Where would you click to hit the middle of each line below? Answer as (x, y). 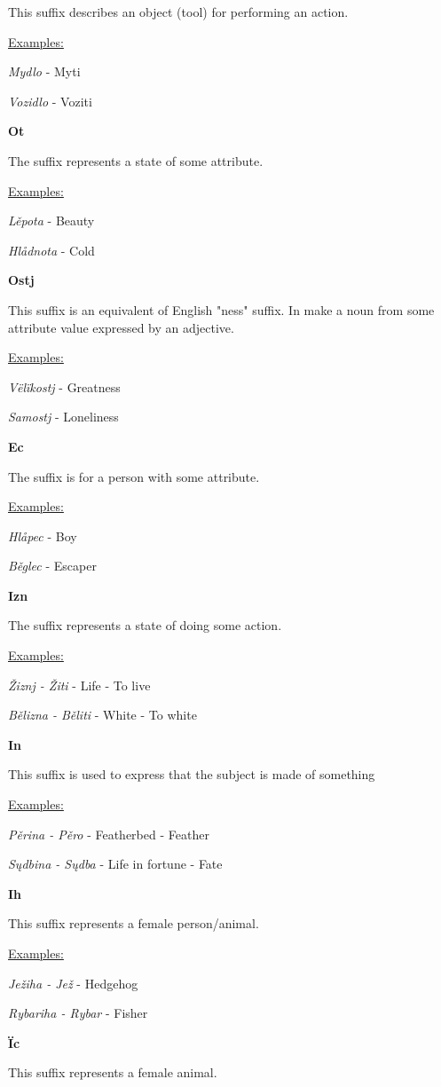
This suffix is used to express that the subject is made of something (192, 774)
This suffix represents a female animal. (113, 1072)
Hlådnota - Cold (51, 250)
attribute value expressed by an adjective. (121, 327)
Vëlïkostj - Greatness (64, 386)
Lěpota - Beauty (51, 221)
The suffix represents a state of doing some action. (145, 625)
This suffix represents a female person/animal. (134, 923)
